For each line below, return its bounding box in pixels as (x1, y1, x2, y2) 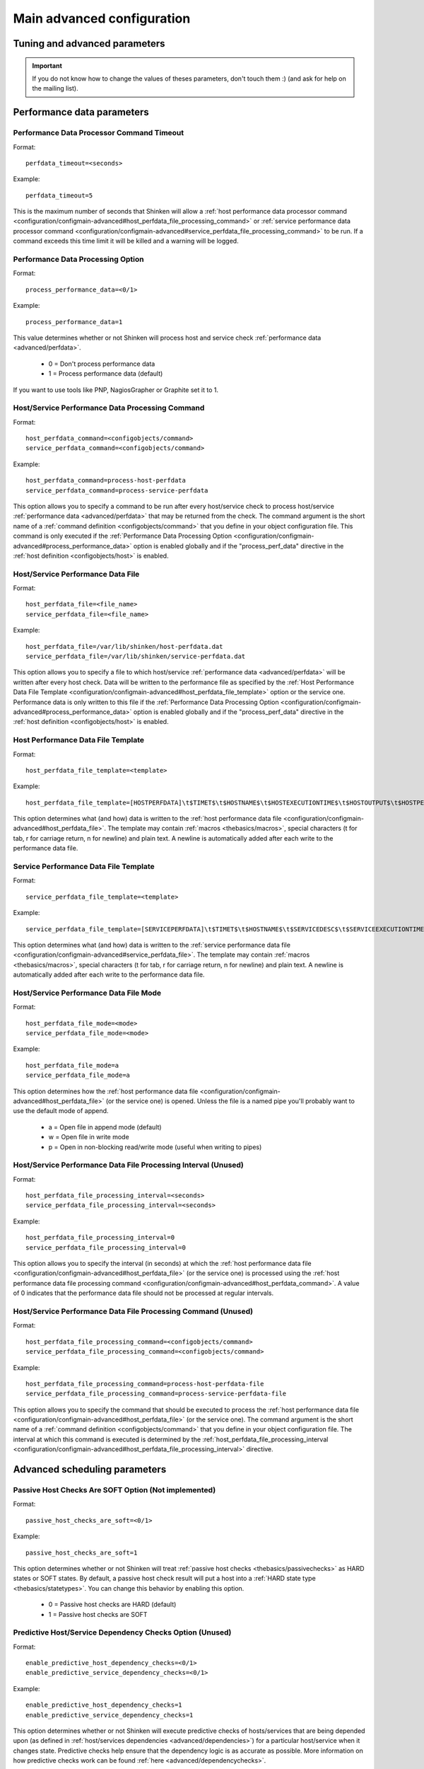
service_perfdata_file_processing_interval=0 (25, 1243, 187, 1252)
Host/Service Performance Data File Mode (13, 988, 162, 998)
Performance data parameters (13, 106, 150, 118)
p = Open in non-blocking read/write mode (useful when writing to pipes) (48, 1143, 262, 1151)
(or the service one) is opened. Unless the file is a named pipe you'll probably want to (105, 1097, 355, 1105)
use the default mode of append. (13, 1107, 109, 1115)
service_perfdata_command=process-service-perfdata (25, 486, 208, 495)
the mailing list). (32, 84, 78, 93)
